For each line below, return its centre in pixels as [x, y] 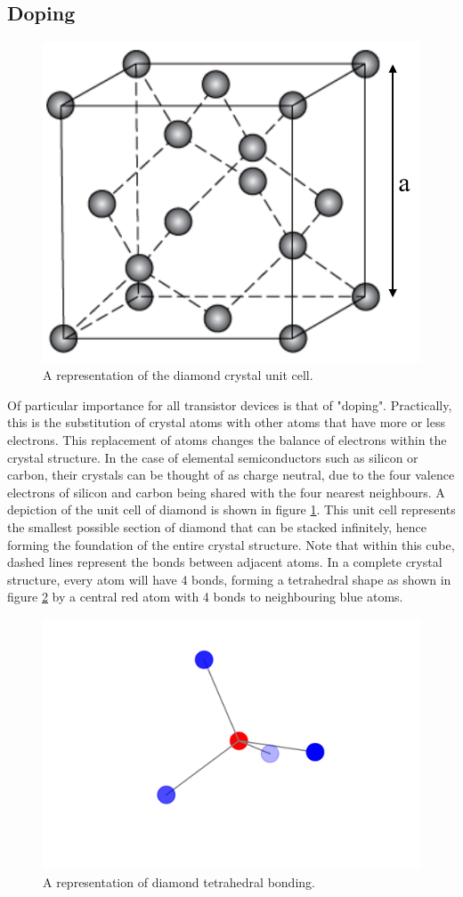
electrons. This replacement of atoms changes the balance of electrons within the [227, 439]
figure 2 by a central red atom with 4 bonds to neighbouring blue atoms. [205, 597]
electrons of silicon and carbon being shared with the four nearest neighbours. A [226, 492]
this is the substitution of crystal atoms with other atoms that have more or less [226, 422]
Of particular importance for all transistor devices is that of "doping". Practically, [230, 404]
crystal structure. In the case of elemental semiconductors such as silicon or [213, 457]
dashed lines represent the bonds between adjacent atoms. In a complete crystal [225, 562]
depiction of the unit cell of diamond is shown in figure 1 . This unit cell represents [231, 509]
